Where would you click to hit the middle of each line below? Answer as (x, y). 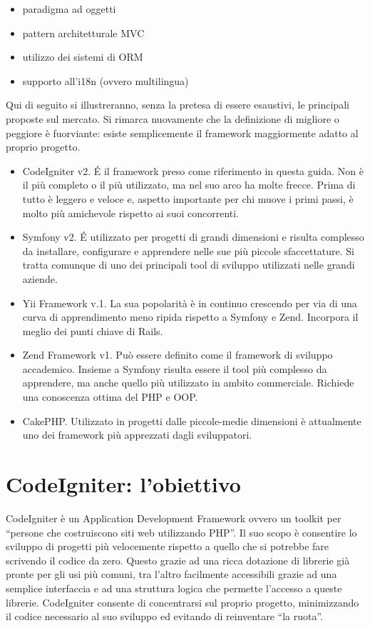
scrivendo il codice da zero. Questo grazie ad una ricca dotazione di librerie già (178, 560)
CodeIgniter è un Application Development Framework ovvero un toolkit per (174, 518)
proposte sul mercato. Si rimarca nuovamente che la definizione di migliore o (173, 118)
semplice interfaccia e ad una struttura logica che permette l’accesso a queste (174, 588)
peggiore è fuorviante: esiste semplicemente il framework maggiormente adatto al (182, 133)
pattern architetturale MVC (83, 33)
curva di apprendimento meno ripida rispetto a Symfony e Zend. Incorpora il (190, 317)
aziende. (40, 278)
